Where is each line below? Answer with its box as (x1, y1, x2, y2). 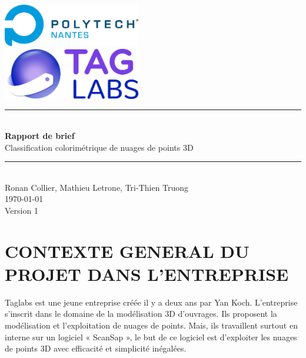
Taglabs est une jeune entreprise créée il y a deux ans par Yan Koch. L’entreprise (5, 296, 298, 308)
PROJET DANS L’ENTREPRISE (5, 261, 289, 286)
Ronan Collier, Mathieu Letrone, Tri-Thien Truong (5, 181, 189, 193)
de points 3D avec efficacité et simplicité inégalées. (5, 342, 187, 354)
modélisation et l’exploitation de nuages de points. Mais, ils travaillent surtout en (5, 319, 298, 332)
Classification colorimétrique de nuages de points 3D (5, 141, 194, 153)
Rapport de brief (5, 129, 75, 141)
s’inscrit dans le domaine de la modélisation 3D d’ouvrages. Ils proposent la (5, 307, 277, 320)
